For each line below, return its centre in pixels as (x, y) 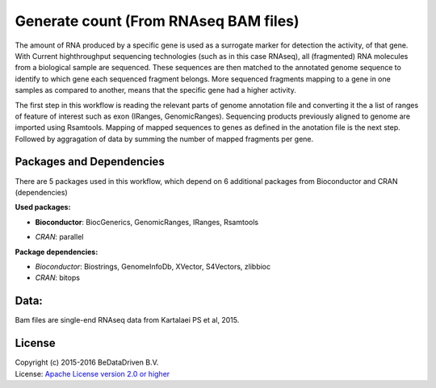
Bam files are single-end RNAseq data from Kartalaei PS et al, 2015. (127, 320)
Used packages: (43, 207)
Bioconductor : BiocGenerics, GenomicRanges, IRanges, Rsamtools (147, 222)
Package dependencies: (57, 252)
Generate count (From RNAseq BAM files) (157, 21)
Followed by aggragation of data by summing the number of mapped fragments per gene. (164, 139)
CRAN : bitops (58, 277)
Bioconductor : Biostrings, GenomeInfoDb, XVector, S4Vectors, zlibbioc (153, 266)
